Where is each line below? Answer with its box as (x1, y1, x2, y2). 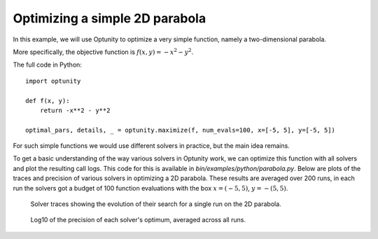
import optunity (25, 77, 81, 85)
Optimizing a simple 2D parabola (13, 11, 206, 26)
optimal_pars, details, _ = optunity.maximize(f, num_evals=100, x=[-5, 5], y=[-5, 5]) (25, 126, 336, 134)
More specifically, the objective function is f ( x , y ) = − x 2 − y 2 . (13, 47, 194, 56)
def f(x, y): (25, 97, 70, 104)
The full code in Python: (13, 60, 82, 69)
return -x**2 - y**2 (39, 106, 111, 114)
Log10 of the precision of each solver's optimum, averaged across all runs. (30, 216, 246, 224)
